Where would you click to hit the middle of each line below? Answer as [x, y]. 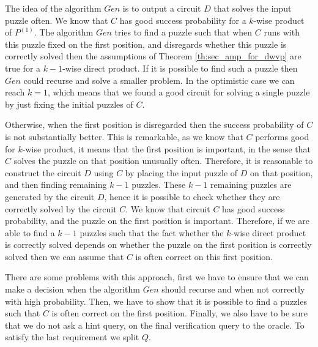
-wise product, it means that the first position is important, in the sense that [166, 148]
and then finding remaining [56, 185]
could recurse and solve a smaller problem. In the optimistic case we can [159, 80]
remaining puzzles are [251, 185]
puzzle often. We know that [57, 20]
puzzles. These [159, 185]
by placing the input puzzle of [181, 172]
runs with [282, 32]
